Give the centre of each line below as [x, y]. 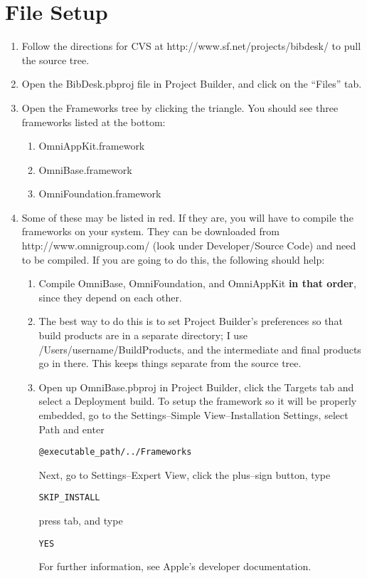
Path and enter [71, 429]
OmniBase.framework [85, 169]
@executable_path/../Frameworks [115, 452]
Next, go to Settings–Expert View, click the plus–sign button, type [185, 474]
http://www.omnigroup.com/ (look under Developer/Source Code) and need [189, 246]
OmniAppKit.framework [92, 146]
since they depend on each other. [110, 297]
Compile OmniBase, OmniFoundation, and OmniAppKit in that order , [197, 283]
